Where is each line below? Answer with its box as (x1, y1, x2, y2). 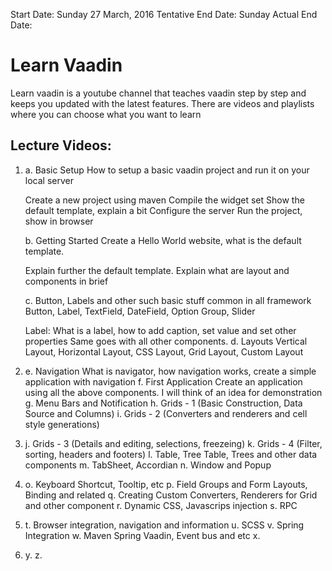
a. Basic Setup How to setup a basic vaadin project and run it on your (24, 164, 310, 176)
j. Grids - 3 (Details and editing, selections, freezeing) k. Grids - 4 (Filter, (24, 437, 323, 449)
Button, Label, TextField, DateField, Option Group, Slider (24, 305, 256, 317)
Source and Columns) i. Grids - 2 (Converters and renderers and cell (24, 407, 308, 419)
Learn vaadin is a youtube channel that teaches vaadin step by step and (10, 87, 307, 99)
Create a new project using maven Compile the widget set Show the (24, 194, 305, 206)
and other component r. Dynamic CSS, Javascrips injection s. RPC (24, 499, 298, 511)
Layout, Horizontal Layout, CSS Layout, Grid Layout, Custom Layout (24, 345, 304, 358)
